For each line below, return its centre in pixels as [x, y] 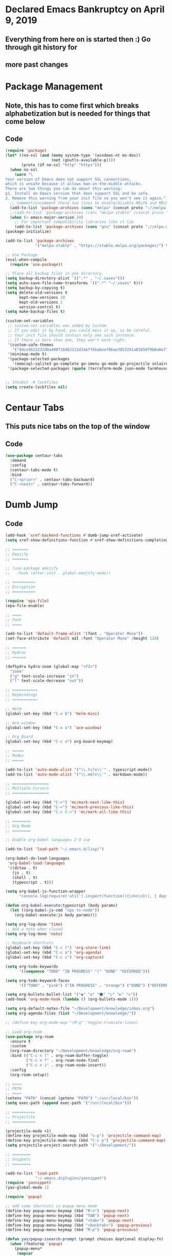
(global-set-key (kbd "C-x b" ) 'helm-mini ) [52, 714]
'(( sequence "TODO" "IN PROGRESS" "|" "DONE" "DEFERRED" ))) [84, 971]
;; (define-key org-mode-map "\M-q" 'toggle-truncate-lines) [72, 1022]
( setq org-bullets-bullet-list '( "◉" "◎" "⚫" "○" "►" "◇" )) [71, 995]
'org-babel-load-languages [36, 863]
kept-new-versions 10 [42, 297]
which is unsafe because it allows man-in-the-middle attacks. [74, 184]
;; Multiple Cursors [27, 788]
